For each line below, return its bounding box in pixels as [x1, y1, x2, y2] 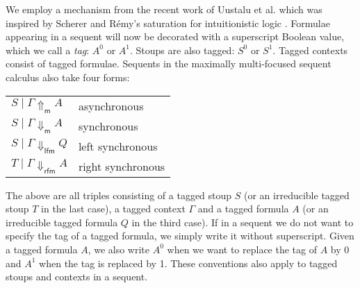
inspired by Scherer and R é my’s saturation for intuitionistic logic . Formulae [6, 15, 330, 30]
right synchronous [78, 158, 165, 174]
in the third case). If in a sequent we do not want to [131, 214, 354, 229]
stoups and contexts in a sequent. [6, 269, 148, 284]
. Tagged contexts [272, 42, 348, 57]
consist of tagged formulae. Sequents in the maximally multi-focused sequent [6, 56, 332, 71]
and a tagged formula [197, 201, 289, 216]
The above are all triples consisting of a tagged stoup [6, 187, 232, 202]
